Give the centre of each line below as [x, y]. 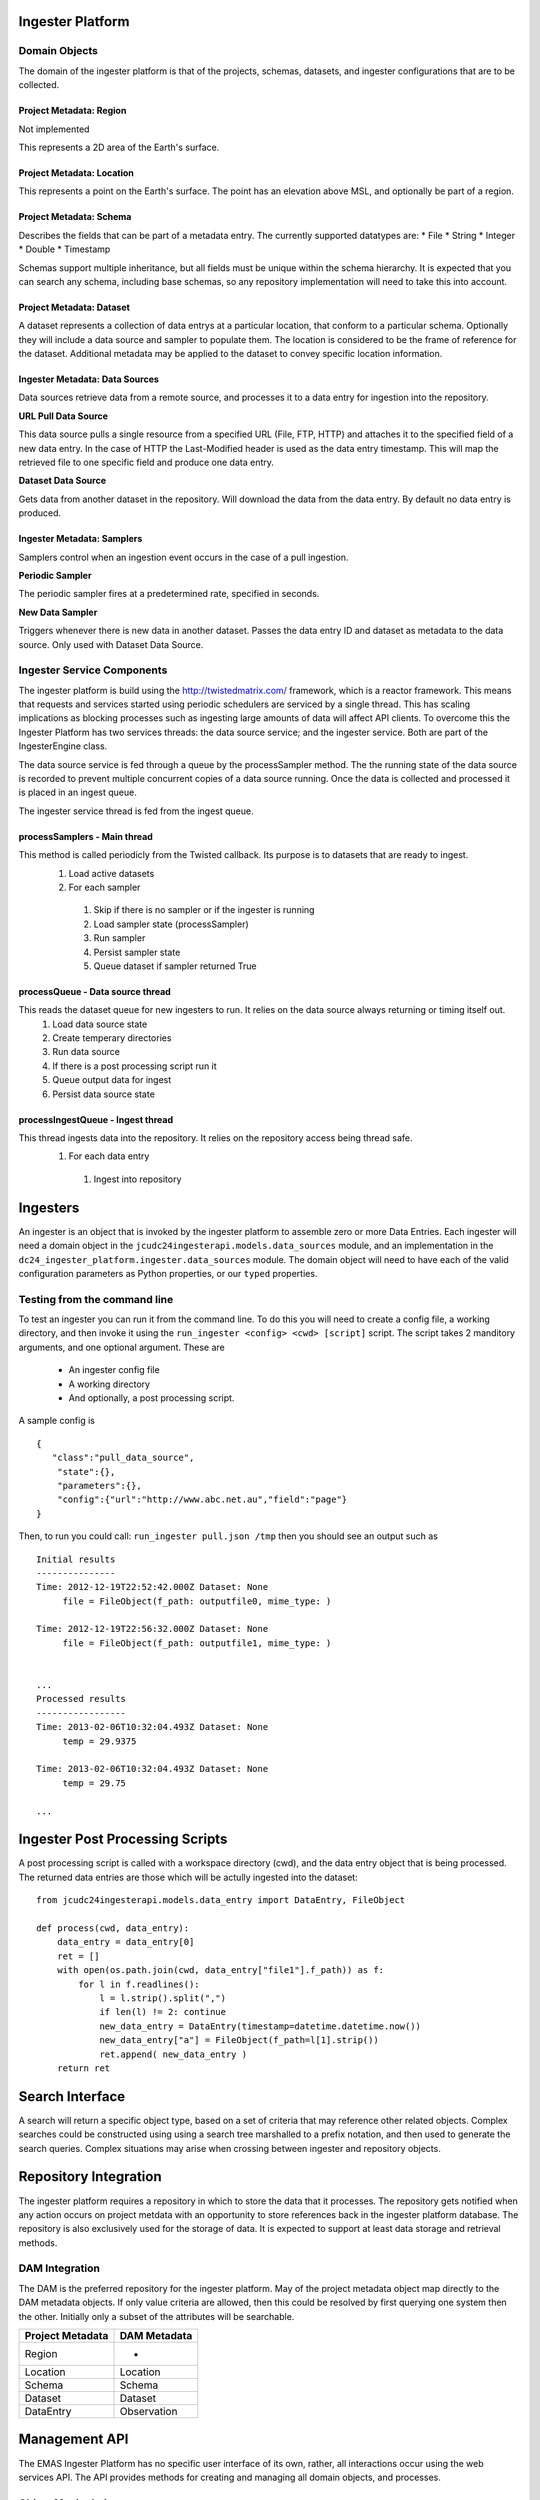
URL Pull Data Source [63, 416]
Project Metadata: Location [76, 172]
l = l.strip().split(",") [163, 1998]
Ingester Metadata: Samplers [80, 539]
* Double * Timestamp [64, 249]
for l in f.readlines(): [139, 1984]
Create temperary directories [112, 1038]
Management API [73, 2439]
